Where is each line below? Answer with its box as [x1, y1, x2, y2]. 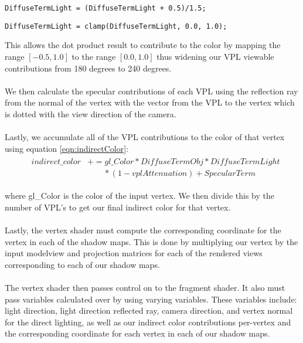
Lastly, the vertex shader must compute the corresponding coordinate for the [5, 224, 281, 236]
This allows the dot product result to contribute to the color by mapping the [5, 39, 281, 51]
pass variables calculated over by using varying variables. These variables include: [5, 293, 297, 305]
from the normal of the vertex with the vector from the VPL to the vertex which [5, 96, 295, 108]
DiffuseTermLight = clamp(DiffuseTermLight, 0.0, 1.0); [5, 22, 227, 30]
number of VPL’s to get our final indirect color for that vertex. [5, 201, 231, 213]
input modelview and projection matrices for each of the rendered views [5, 247, 263, 259]
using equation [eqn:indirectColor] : [5, 142, 129, 154]
